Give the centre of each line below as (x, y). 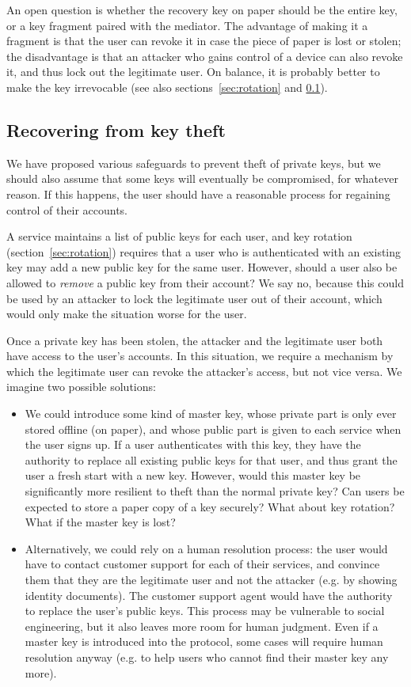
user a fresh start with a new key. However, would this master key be (193, 475)
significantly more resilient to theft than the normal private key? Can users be (215, 491)
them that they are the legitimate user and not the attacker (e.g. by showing (211, 580)
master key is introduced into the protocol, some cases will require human (204, 641)
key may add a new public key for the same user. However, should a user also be (202, 267)
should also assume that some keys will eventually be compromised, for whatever (202, 178)
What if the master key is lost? (100, 522)
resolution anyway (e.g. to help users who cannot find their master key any (207, 657)
